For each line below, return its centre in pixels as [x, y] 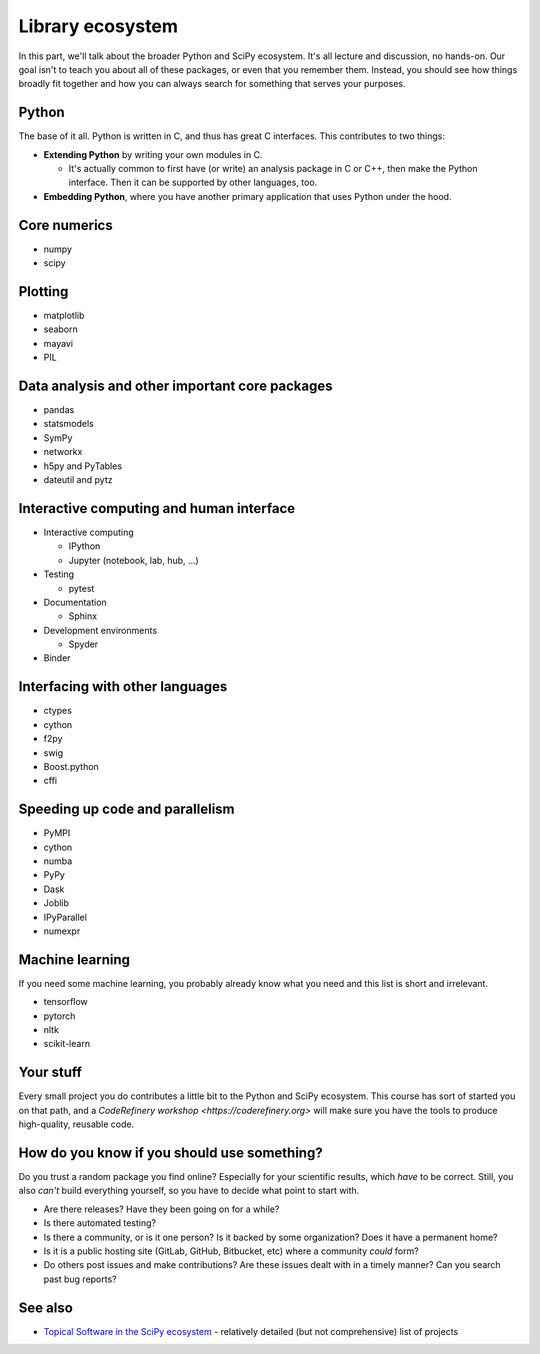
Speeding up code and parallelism [126, 809]
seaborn [61, 329]
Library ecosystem [98, 26]
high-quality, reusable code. [76, 1124]
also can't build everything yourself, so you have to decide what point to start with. [189, 1191]
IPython [84, 546]
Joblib [56, 903]
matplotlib [64, 315]
